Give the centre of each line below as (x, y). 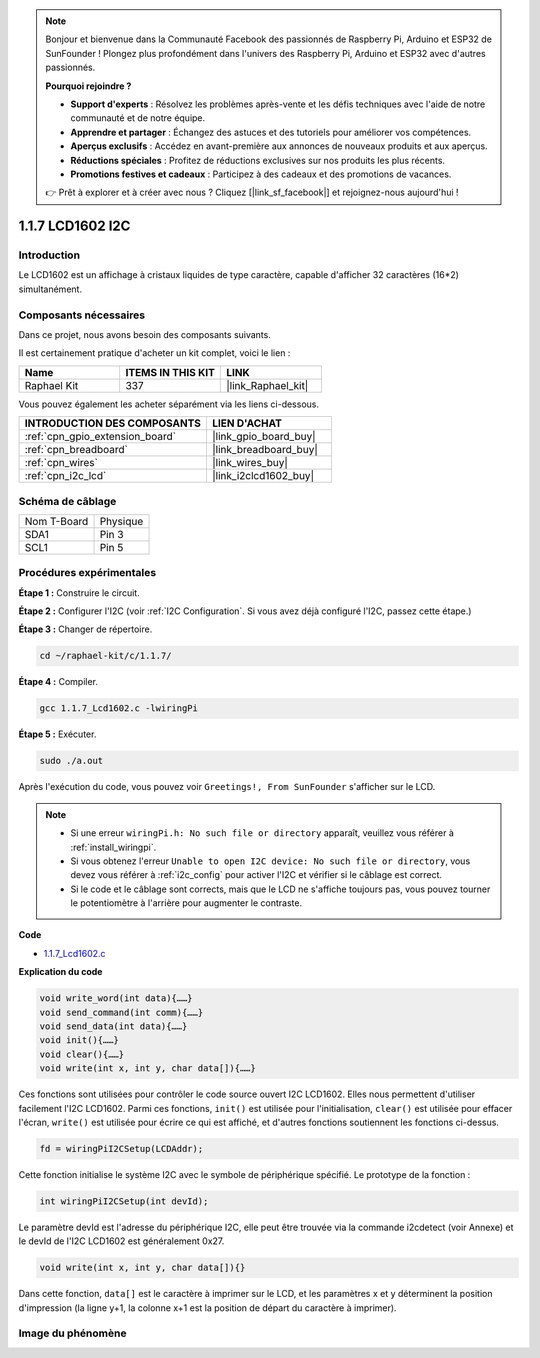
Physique (121, 521)
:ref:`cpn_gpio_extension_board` (100, 437)
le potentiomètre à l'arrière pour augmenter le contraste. (186, 903)
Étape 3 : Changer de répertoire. (85, 629)
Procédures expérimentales (87, 573)
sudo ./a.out (71, 761)
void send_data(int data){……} (113, 1026)
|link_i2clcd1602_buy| (263, 476)
